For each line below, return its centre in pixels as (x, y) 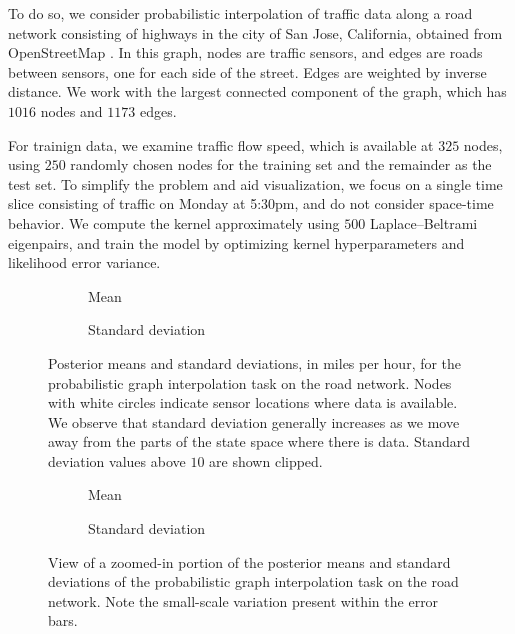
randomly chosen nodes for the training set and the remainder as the (281, 164)
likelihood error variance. (84, 262)
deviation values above (117, 460)
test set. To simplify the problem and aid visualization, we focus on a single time (255, 183)
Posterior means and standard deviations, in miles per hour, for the (255, 362)
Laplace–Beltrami (423, 222)
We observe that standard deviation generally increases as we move (254, 421)
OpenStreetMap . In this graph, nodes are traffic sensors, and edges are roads (245, 52)
